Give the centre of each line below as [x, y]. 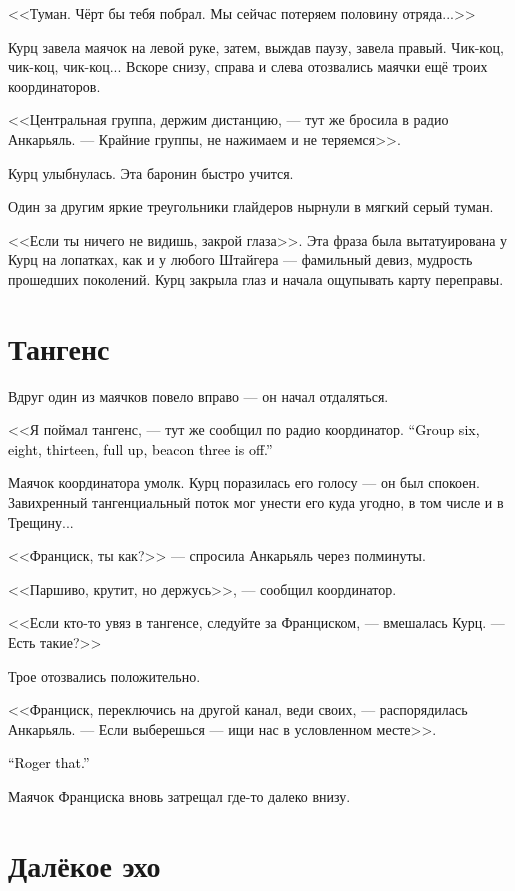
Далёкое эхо [84, 864]
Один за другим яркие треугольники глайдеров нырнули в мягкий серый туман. [251, 206]
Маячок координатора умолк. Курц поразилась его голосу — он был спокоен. [244, 482]
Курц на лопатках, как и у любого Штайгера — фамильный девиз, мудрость [240, 259]
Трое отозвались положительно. [104, 675]
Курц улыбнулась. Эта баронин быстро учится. [151, 172]
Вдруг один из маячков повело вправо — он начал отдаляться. [198, 395]
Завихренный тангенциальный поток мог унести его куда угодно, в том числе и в [256, 502]
